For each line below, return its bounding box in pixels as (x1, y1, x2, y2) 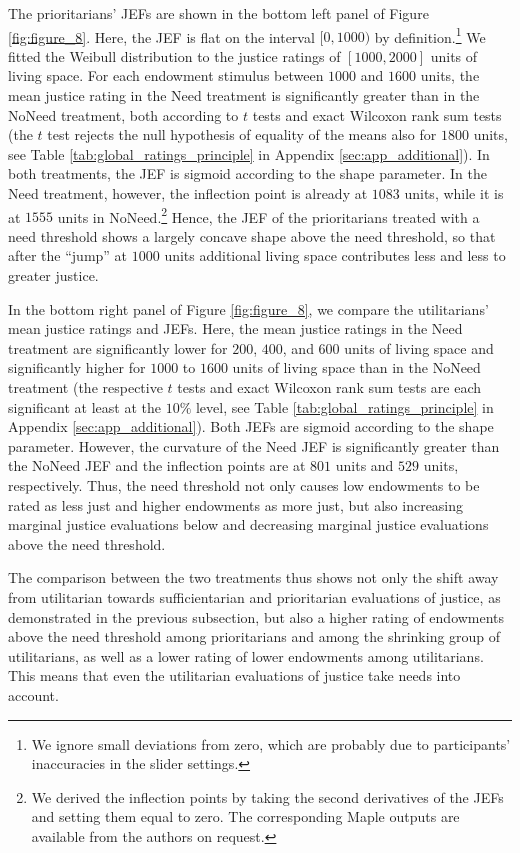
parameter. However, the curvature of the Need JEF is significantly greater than (8, 435, 500, 456)
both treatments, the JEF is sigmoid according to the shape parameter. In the (8, 163, 487, 184)
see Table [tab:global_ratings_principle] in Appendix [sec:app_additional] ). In (8, 143, 490, 164)
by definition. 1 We (374, 23, 486, 47)
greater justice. (8, 265, 99, 286)
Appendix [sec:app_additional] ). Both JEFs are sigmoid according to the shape (8, 416, 494, 437)
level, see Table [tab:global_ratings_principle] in (195, 396, 494, 417)
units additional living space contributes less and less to (164, 245, 506, 266)
